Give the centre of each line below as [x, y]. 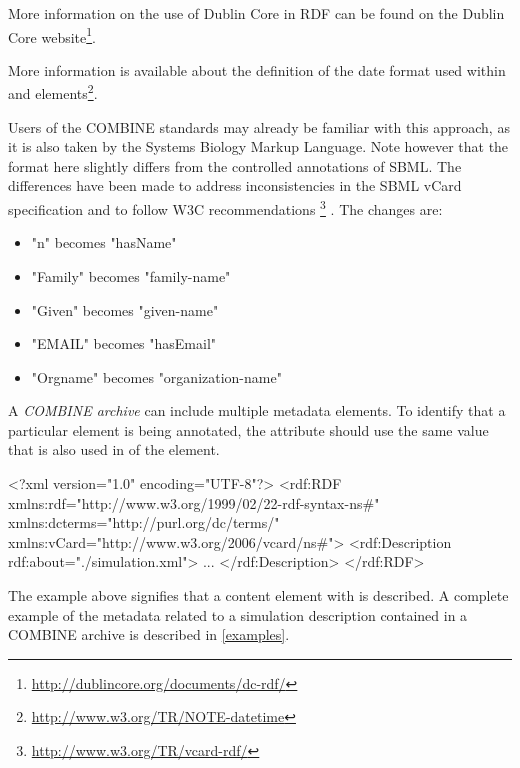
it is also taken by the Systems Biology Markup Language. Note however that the [258, 146]
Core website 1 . [52, 35]
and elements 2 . [53, 92]
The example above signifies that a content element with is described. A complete [258, 595]
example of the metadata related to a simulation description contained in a [238, 614]
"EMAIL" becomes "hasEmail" [124, 343]
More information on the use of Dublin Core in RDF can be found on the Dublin [256, 13]
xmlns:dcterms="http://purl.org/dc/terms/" [144, 522]
